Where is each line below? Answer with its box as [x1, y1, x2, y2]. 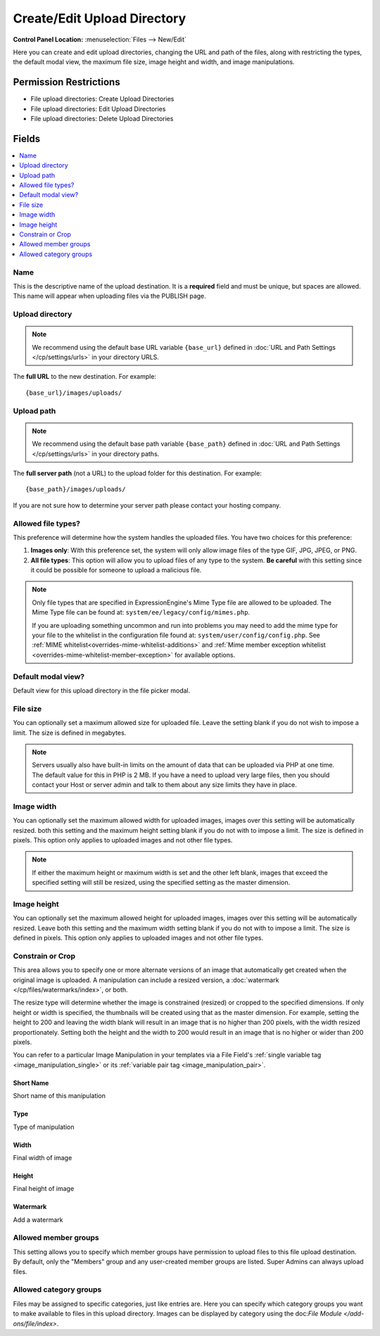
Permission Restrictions [13, 76, 120, 88]
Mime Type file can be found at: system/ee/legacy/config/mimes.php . [32, 608, 250, 617]
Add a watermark [13, 1215, 63, 1224]
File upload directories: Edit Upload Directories [30, 104, 166, 113]
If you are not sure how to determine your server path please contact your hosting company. [13, 500, 281, 510]
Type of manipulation [13, 1123, 75, 1131]
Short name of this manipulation [13, 1092, 106, 1100]
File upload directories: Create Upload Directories [30, 95, 175, 103]
